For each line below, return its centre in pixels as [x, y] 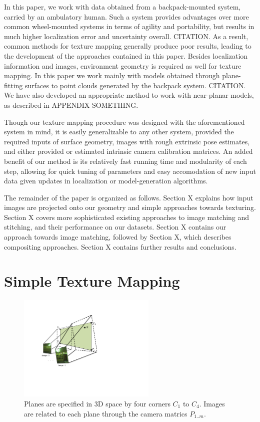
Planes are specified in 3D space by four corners [97, 403]
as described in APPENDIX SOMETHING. [71, 104]
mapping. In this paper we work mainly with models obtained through [112, 75]
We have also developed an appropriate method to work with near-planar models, [129, 95]
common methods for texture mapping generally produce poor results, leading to [128, 46]
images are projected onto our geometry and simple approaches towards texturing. [130, 207]
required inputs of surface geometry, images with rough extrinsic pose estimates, [127, 141]
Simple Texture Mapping [92, 281]
